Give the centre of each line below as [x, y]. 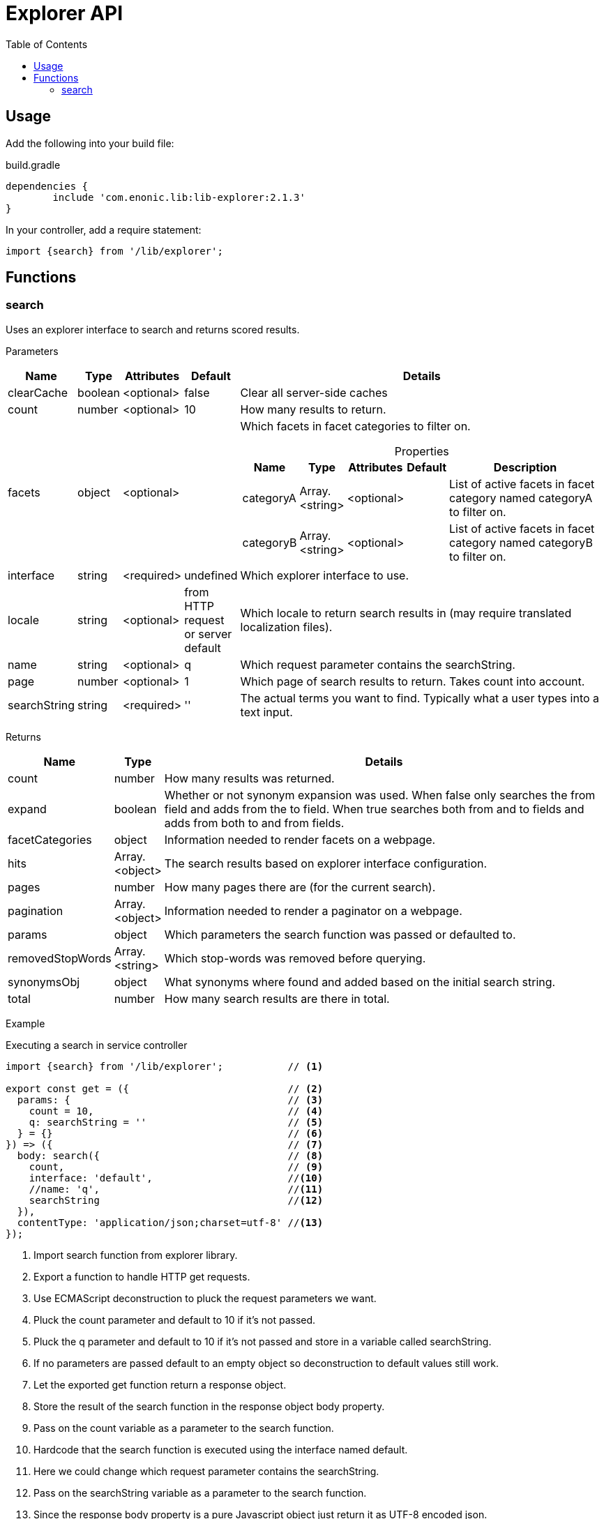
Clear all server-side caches [314, 392]
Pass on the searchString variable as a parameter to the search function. [200, 1492]
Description [525, 467]
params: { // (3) [170, 1099]
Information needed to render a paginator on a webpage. [313, 910]
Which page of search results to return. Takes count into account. [413, 681]
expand [27, 809]
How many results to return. [313, 409]
